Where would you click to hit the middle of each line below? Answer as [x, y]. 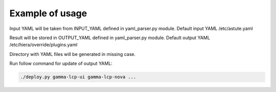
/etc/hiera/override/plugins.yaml [43, 45]
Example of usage [48, 13]
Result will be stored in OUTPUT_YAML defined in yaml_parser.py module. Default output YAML [110, 38]
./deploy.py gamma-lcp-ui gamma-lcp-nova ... [78, 77]
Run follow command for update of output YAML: [61, 64]
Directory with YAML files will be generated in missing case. [73, 54]
